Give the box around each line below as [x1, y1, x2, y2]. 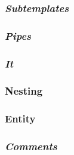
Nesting [5, 83, 43, 98]
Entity [5, 111, 36, 126]
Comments [5, 139, 57, 154]
